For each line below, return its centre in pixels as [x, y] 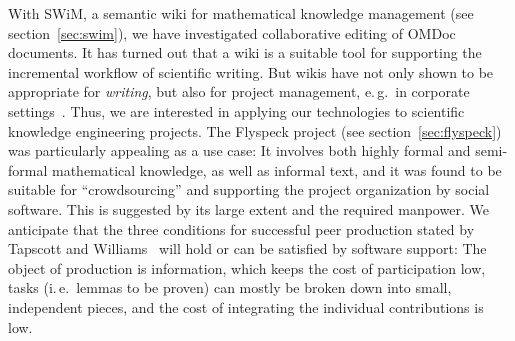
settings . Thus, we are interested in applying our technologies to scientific [236, 110]
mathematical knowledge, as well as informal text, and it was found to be [276, 169]
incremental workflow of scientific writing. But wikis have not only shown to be [251, 71]
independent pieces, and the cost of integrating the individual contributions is [246, 306]
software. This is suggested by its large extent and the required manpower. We [248, 208]
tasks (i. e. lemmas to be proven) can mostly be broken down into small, [230, 287]
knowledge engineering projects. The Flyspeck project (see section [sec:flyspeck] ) [255, 130]
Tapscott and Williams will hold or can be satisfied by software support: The [247, 248]
